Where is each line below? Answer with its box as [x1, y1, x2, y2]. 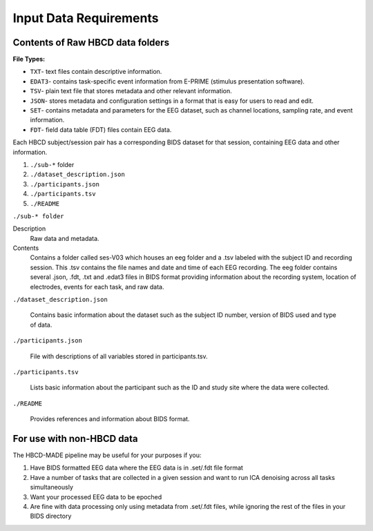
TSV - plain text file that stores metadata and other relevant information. [30, 87, 233, 95]
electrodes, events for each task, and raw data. [30, 282, 164, 291]
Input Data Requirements [12, 10, 159, 26]
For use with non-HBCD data [12, 432, 138, 445]
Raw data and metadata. [30, 234, 99, 242]
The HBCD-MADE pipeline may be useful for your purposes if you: [12, 451, 202, 459]
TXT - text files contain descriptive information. [30, 68, 162, 76]
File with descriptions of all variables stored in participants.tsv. [30, 352, 208, 360]
